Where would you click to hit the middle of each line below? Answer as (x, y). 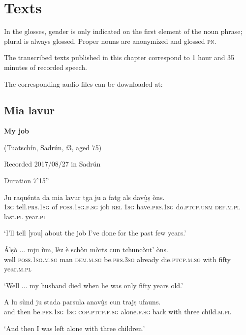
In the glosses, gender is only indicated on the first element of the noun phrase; (123, 31)
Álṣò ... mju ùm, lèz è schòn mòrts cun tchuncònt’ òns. (86, 250)
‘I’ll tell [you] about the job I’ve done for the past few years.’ (95, 233)
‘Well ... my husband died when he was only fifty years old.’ (93, 285)
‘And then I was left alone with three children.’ (75, 328)
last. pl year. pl (25, 216)
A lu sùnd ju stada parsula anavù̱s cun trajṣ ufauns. (82, 302)
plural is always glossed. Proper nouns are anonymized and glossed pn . (110, 41)
